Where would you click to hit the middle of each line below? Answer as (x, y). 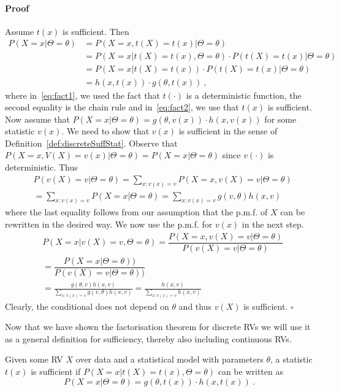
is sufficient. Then (96, 31)
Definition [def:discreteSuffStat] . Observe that (91, 143)
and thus (195, 306)
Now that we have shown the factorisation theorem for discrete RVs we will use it (158, 327)
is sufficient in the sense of (228, 131)
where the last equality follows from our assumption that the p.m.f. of (136, 212)
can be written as (250, 371)
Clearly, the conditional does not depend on (87, 306)
